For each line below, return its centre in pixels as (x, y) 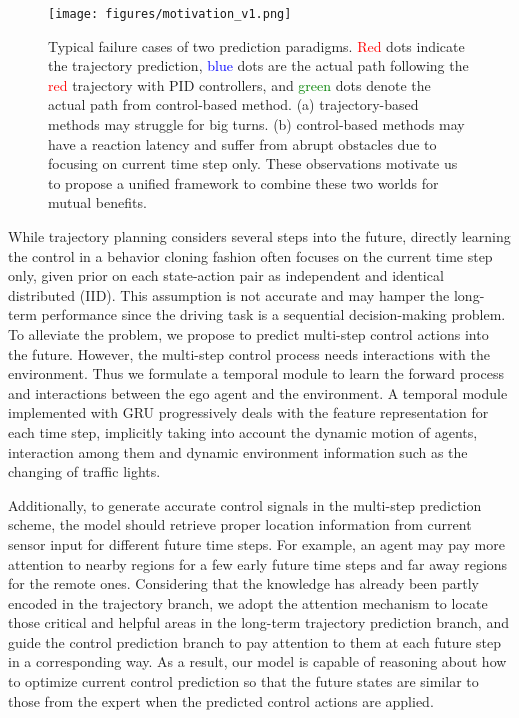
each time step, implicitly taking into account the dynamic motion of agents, (243, 431)
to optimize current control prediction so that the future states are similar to (243, 681)
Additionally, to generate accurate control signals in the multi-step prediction (245, 504)
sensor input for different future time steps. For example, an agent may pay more (256, 543)
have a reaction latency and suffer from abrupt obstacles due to (242, 143)
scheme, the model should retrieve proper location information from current (240, 524)
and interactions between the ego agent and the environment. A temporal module (258, 392)
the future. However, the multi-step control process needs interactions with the (249, 353)
